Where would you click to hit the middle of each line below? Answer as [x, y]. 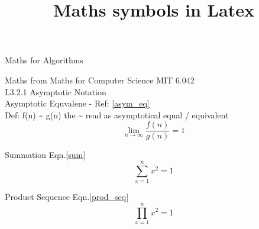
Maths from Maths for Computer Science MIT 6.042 [100, 80]
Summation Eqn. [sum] [45, 155]
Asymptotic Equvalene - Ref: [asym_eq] [77, 103]
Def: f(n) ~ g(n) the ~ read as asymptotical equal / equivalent [117, 114]
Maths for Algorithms [44, 60]
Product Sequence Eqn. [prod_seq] [67, 197]
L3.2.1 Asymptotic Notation [56, 91]
